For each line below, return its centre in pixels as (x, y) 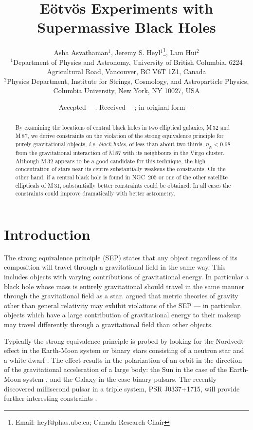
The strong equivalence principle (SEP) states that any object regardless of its (121, 257)
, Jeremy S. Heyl (136, 52)
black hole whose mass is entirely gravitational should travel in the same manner (124, 286)
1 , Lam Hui (180, 51)
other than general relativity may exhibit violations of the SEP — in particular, (123, 305)
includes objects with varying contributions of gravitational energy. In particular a (126, 277)
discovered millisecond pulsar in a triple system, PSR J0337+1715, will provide (122, 388)
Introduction (47, 234)
